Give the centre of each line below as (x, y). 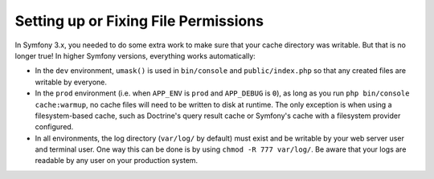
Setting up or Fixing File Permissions (139, 21)
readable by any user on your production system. (117, 161)
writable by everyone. (71, 82)
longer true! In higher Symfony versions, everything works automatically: (135, 55)
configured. (54, 127)
